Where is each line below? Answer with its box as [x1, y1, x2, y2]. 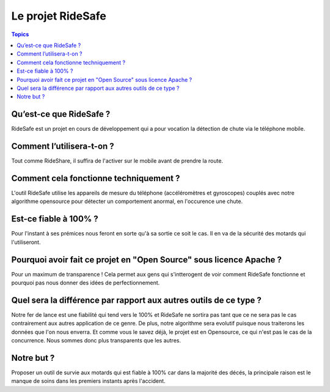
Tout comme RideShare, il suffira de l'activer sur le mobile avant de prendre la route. [11, 157, 223, 165]
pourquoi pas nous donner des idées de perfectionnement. [11, 279, 160, 286]
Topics [11, 31, 29, 38]
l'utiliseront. [11, 239, 41, 246]
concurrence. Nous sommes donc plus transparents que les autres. [11, 337, 182, 344]
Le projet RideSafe [11, 9, 106, 23]
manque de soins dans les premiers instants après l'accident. [11, 377, 166, 385]
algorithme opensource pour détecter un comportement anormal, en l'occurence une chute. [11, 198, 243, 205]
